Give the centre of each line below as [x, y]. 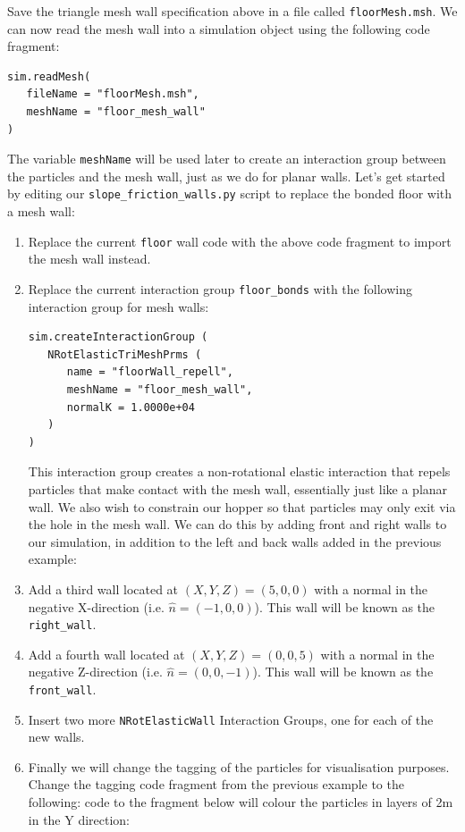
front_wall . [62, 689]
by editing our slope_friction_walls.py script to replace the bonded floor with [230, 193]
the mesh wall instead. [89, 259]
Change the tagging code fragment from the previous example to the [216, 784]
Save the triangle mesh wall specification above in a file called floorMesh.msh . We [232, 11]
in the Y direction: [79, 819]
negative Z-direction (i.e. [95, 672]
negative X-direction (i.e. [96, 606]
